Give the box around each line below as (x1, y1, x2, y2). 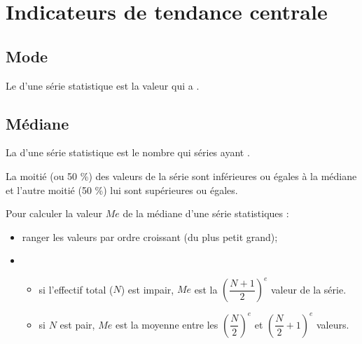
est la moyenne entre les (115, 317, 218, 331)
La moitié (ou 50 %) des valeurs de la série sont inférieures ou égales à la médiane (6, 168, 357, 183)
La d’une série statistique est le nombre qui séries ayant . (6, 145, 250, 160)
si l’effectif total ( (39, 282, 113, 296)
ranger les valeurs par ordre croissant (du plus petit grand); (22, 229, 278, 244)
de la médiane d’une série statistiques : (123, 206, 289, 221)
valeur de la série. (270, 282, 347, 296)
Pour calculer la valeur (6, 206, 102, 221)
